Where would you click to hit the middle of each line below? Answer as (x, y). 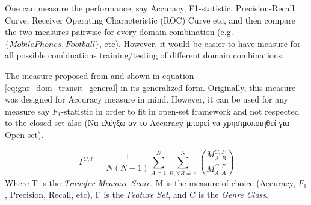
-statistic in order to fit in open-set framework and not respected (180, 111)
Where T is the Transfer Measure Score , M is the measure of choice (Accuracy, (150, 182)
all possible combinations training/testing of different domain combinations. (145, 55)
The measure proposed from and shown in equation (100, 75)
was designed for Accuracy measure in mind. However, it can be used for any (147, 99)
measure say (27, 111)
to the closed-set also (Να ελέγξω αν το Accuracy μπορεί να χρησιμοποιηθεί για (147, 123)
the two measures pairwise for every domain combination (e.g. (119, 32)
